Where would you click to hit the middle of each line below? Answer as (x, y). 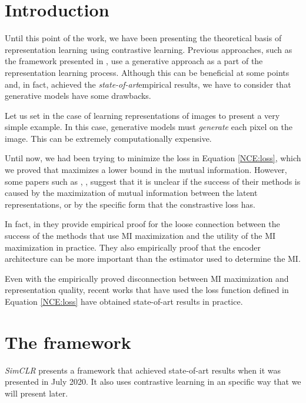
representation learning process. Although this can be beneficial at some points (147, 72)
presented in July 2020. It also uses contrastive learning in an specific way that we (153, 382)
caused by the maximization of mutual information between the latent (131, 193)
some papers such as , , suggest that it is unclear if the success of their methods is (153, 181)
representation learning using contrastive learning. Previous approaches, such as (149, 49)
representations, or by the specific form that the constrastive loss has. (130, 204)
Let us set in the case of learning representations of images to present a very (142, 115)
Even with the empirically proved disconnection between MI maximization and (147, 278)
